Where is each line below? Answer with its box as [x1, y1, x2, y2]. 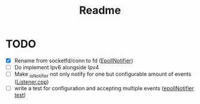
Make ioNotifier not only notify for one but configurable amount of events [14, 71, 192, 79]
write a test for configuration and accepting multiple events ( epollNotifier [14, 84, 194, 91]
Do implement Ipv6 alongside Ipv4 [14, 64, 99, 71]
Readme [79, 4, 121, 17]
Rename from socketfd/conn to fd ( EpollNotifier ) [14, 57, 134, 64]
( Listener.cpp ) [14, 78, 49, 85]
